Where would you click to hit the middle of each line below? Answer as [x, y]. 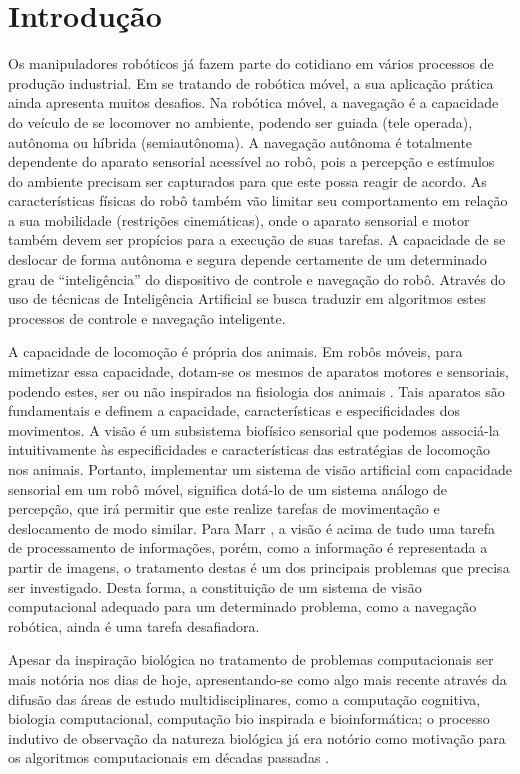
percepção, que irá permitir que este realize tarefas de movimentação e [224, 508]
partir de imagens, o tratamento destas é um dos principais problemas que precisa [259, 566]
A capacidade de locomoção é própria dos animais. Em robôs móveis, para [235, 351]
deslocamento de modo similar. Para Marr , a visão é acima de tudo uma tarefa [252, 527]
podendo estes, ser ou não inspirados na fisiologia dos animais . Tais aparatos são [256, 390]
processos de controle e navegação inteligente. [147, 317]
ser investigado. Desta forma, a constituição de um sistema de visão [215, 586]
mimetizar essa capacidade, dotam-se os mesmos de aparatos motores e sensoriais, [258, 371]
